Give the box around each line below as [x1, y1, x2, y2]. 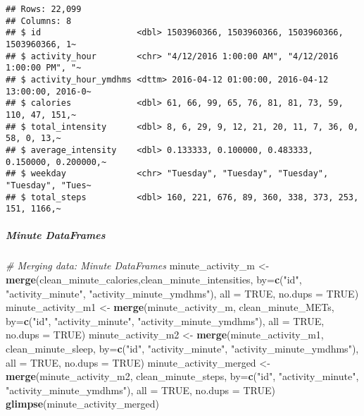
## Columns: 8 [6, 16, 72, 26]
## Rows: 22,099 [6, 4, 82, 14]
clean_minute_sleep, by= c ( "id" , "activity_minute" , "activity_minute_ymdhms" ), [6, 341, 359, 355]
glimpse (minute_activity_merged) [6, 396, 160, 411]
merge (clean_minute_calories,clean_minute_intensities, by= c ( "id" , [6, 271, 302, 286]
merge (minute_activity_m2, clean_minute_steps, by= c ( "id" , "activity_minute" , [6, 369, 359, 384]
